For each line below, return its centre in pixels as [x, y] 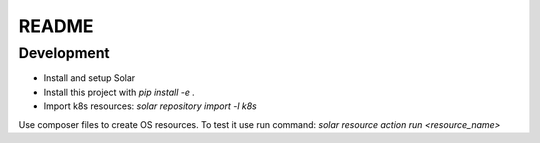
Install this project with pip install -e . [119, 92]
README [56, 26]
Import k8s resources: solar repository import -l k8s [150, 106]
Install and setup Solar [89, 78]
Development [64, 53]
